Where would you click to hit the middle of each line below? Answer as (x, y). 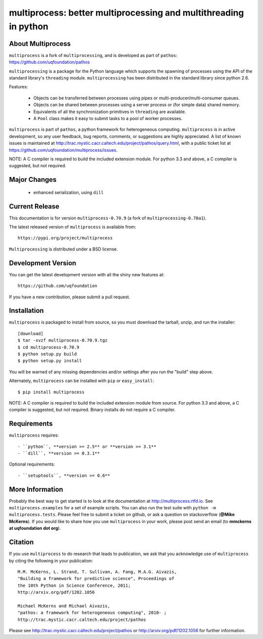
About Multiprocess (40, 44)
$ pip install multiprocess (51, 392)
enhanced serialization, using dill (69, 192)
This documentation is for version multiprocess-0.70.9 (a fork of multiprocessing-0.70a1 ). (108, 218)
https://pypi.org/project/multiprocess (65, 238)
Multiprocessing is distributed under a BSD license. (64, 249)
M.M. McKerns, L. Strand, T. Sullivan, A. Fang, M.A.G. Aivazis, (97, 572)
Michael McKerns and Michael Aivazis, (64, 606)
